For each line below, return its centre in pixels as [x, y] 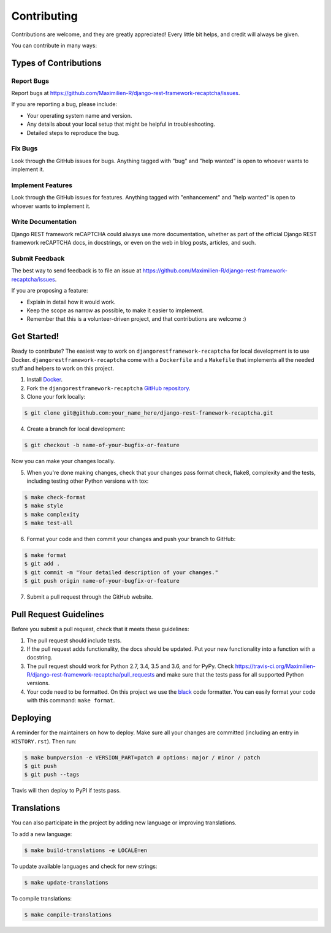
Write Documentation [44, 222]
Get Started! [35, 336]
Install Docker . [45, 380]
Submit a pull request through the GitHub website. [90, 597]
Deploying [31, 718]
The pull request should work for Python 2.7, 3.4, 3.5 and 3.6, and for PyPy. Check [130, 666]
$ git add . [42, 564]
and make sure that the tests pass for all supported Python [230, 675]
